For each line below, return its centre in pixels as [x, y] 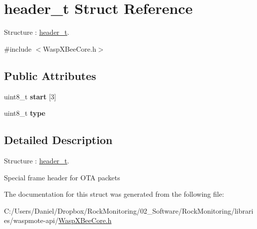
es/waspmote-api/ [31, 220]
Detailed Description [58, 140]
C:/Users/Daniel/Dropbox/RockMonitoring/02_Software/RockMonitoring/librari [129, 210]
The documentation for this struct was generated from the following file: [114, 194]
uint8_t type [25, 113]
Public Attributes [50, 75]
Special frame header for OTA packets [62, 177]
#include [18, 48]
